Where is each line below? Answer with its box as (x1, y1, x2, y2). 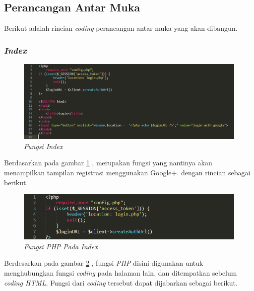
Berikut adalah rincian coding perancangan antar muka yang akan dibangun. (4, 23, 238, 33)
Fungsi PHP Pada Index (24, 241, 98, 251)
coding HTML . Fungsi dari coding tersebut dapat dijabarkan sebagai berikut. (4, 277, 238, 288)
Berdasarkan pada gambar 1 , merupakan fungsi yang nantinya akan (4, 157, 212, 168)
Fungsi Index (24, 141, 63, 151)
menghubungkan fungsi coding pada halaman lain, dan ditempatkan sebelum (4, 268, 237, 278)
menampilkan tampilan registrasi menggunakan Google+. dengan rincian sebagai (4, 167, 251, 177)
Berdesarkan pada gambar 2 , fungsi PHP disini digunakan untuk (4, 258, 203, 268)
